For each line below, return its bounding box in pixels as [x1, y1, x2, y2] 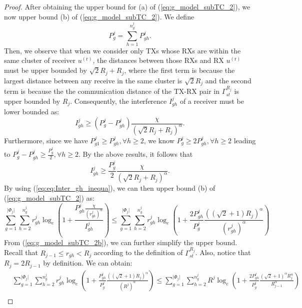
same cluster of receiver [4, 55, 75, 65]
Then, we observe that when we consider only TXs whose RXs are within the [4, 45, 241, 55]
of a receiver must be [179, 96, 244, 106]
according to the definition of [93, 247, 183, 258]
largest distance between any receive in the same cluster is [4, 75, 182, 85]
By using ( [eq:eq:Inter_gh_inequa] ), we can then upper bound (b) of [4, 183, 215, 193]
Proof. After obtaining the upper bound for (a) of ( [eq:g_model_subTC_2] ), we [4, 1, 250, 11]
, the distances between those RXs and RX [92, 55, 224, 65]
